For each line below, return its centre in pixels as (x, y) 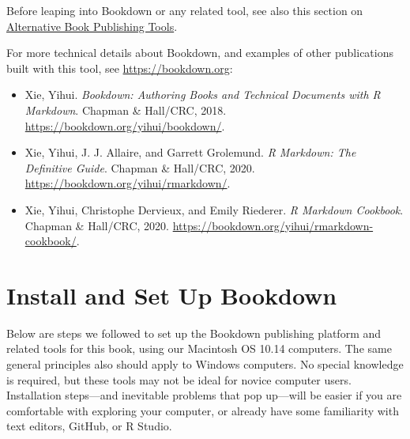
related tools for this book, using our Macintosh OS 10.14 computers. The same (199, 348)
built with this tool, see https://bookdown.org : (120, 68)
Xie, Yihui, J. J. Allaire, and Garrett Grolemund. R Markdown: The (190, 152)
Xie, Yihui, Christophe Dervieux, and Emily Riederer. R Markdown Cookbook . (214, 209)
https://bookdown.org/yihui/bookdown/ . (125, 125)
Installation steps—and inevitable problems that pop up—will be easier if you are (204, 395)
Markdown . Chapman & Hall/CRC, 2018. (126, 110)
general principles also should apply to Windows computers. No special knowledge (205, 364)
